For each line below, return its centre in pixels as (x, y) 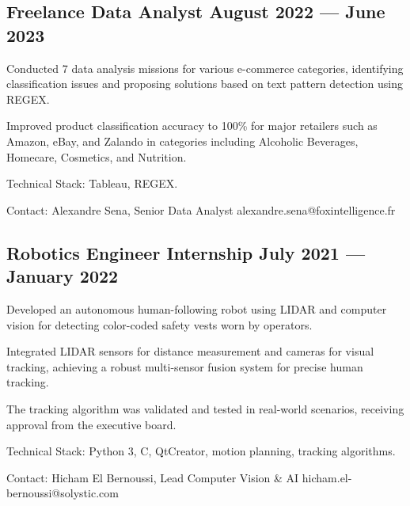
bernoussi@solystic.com (63, 493)
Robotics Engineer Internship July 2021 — (186, 252)
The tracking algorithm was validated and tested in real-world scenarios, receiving (205, 408)
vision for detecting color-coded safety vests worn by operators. (159, 324)
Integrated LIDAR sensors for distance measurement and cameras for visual (190, 351)
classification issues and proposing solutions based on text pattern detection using (205, 84)
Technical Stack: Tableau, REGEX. (92, 183)
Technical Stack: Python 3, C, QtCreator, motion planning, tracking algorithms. (201, 451)
